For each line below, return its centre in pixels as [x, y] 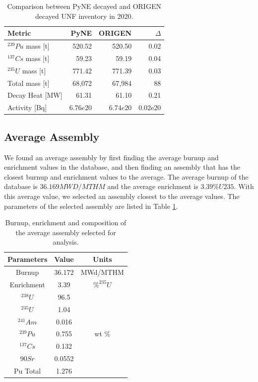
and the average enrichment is [153, 186]
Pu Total [28, 370]
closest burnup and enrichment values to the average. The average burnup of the [126, 176]
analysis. [66, 242]
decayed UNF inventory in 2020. [84, 16]
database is [21, 186]
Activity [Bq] [27, 107]
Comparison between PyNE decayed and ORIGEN [84, 6]
